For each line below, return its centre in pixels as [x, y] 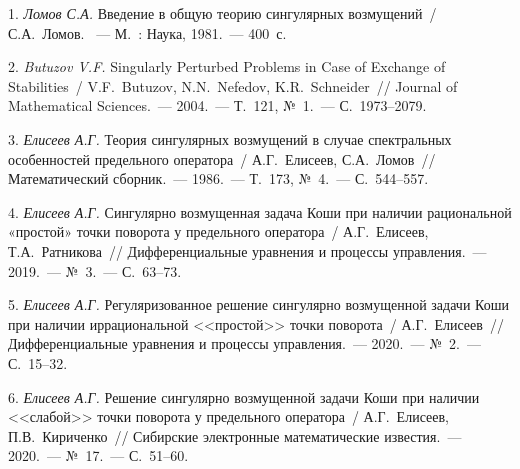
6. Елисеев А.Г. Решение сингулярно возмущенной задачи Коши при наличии [244, 396]
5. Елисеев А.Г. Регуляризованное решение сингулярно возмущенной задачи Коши [258, 304]
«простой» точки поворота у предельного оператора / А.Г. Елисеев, [218, 231]
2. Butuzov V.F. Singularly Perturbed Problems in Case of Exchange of [227, 66]
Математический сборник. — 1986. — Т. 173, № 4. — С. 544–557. [218, 178]
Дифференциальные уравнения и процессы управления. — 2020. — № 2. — [244, 343]
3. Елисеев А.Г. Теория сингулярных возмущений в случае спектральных [230, 138]
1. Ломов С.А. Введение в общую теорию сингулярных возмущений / [222, 13]
